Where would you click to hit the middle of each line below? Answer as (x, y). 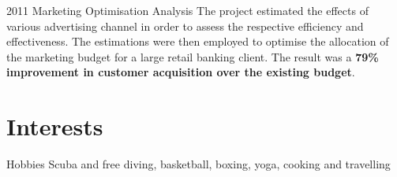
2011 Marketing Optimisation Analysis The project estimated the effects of (187, 10)
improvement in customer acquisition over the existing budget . (181, 72)
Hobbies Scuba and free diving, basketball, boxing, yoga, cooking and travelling (198, 164)
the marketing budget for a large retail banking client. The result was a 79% (193, 56)
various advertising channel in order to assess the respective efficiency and (185, 26)
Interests (55, 126)
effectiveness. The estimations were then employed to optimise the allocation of (198, 41)
